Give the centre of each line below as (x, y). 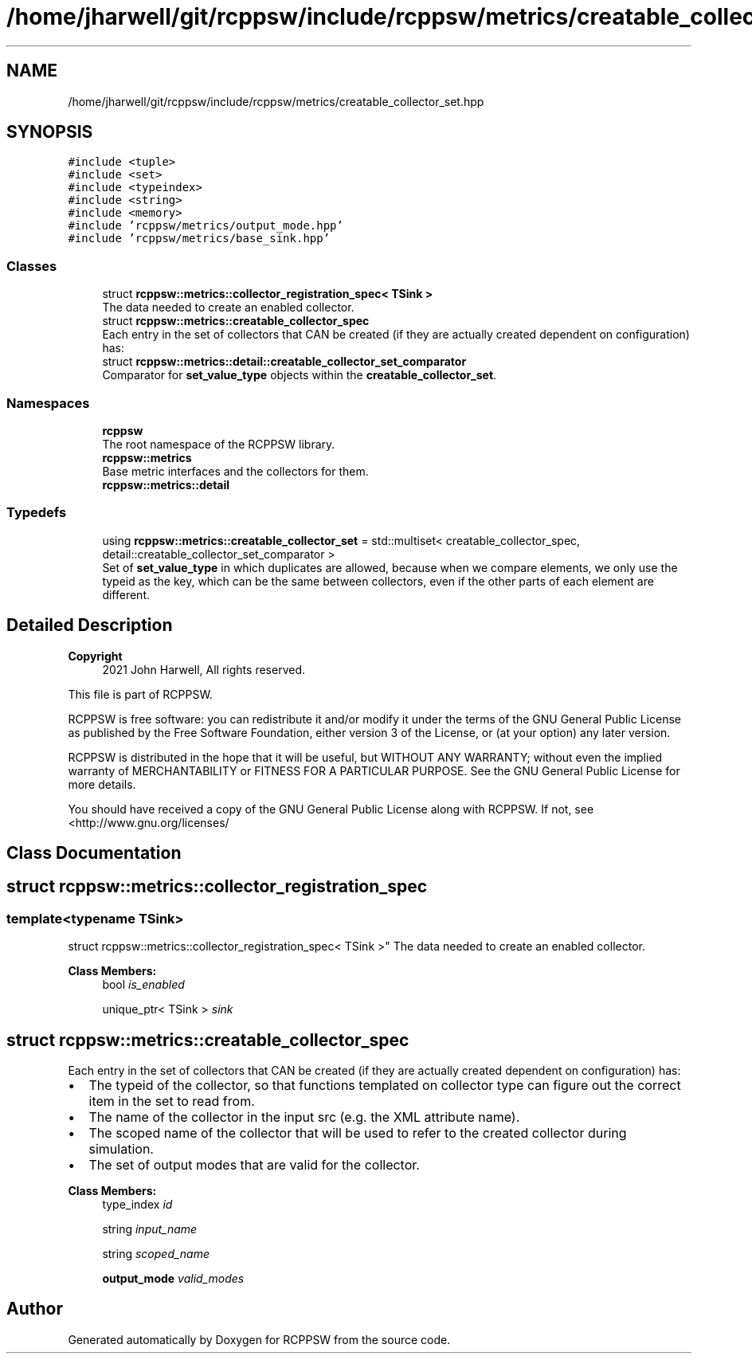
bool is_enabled (143, 985)
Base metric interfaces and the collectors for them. (235, 471)
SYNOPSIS (50, 132)
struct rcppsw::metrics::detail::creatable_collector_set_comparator (284, 362)
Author (35, 1309)
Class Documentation (94, 852)
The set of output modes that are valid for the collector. (254, 1165)
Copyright (95, 656)
